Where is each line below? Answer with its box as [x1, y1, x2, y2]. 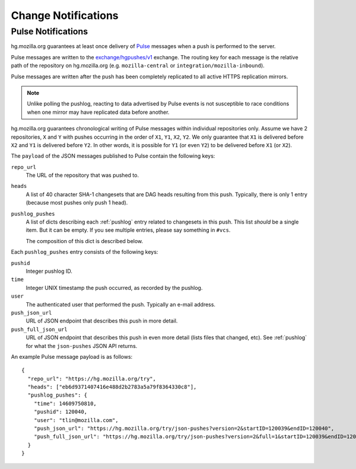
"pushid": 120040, [33, 409, 88, 415]
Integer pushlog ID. [26, 267, 72, 275]
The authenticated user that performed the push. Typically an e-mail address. [26, 301, 216, 308]
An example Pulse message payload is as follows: [11, 353, 133, 360]
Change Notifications [11, 9, 119, 22]
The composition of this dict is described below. [26, 237, 144, 244]
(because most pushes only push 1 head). [26, 199, 128, 206]
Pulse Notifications [11, 26, 88, 37]
